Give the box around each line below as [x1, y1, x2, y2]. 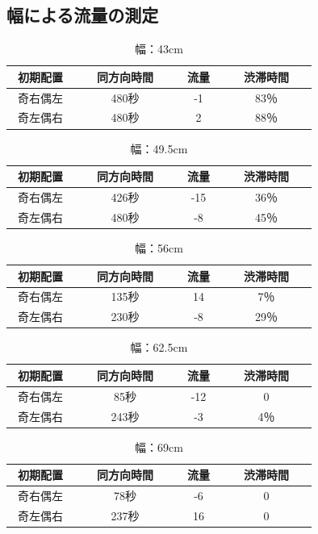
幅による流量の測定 [6, 2, 159, 27]
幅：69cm [135, 438, 183, 455]
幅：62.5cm [130, 339, 188, 356]
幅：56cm [135, 239, 183, 256]
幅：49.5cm [130, 140, 188, 156]
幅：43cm [135, 40, 183, 57]
